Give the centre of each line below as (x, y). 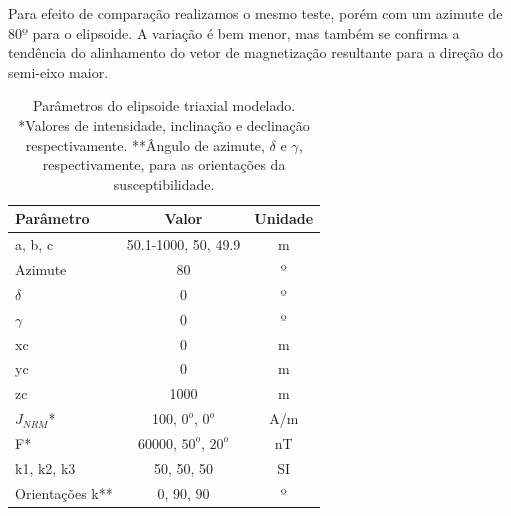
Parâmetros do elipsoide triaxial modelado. (164, 105)
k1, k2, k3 (45, 467)
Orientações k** (64, 492)
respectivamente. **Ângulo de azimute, (145, 144)
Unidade (284, 218)
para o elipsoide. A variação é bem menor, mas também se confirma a (246, 32)
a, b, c (34, 244)
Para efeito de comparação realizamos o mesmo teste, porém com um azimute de (255, 13)
